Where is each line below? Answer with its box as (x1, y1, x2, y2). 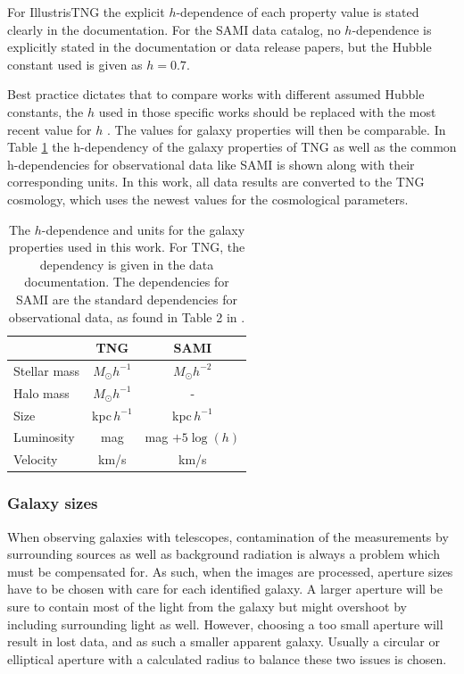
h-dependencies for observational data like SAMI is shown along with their (7, 154, 415, 173)
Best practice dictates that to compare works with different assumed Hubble (7, 85, 425, 104)
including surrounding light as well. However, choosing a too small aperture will (7, 614, 443, 633)
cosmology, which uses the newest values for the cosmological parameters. (7, 189, 409, 208)
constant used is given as (7, 54, 143, 73)
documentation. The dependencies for (24, 272, 229, 291)
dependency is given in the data (39, 254, 214, 273)
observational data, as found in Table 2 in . (8, 307, 245, 326)
